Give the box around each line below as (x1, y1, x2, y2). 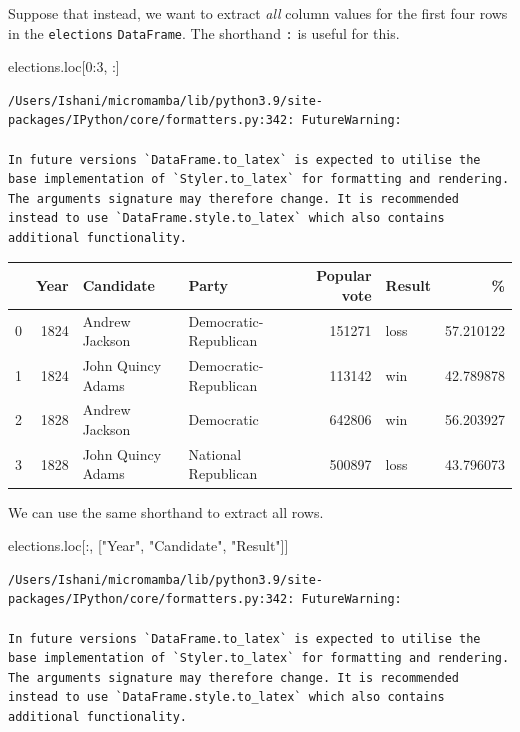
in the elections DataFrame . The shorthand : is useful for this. (8, 22, 400, 43)
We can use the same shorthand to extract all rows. (8, 501, 324, 522)
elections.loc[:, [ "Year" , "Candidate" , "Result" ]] (8, 535, 289, 556)
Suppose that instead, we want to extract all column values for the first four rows (8, 3, 508, 23)
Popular (316, 265, 372, 286)
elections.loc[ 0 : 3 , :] (8, 56, 120, 77)
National (188, 443, 242, 464)
